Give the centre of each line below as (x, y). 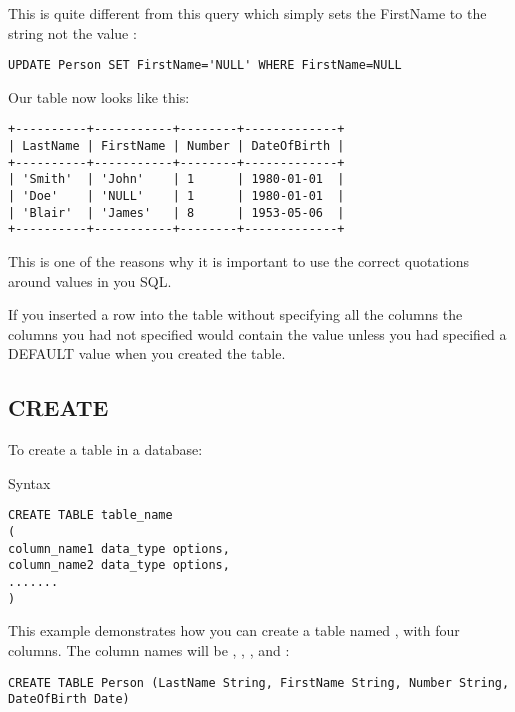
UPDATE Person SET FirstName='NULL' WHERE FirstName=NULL (205, 65)
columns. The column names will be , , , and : (149, 649)
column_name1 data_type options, (119, 548)
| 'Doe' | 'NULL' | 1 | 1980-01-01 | (176, 196)
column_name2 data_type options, (119, 565)
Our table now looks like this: (99, 96)
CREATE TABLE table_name (90, 515)
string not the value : (72, 32)
